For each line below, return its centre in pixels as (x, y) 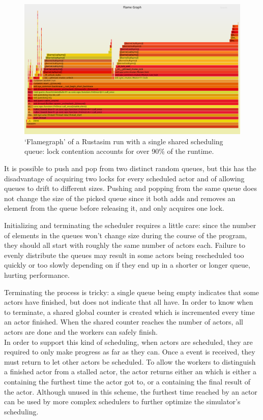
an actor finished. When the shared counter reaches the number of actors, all (124, 322)
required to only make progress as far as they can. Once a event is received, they (130, 352)
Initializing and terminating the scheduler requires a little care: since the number (130, 225)
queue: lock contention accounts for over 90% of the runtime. (119, 151)
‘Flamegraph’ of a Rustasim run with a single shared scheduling (124, 141)
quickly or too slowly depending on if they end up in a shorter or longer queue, (127, 265)
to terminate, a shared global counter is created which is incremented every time (129, 312)
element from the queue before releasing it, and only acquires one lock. (114, 208)
